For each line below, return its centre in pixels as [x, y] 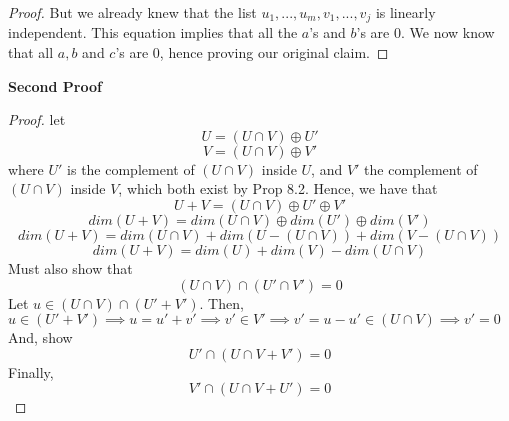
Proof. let [37, 119]
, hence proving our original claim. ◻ [274, 52]
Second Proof [55, 85]
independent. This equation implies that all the [153, 32]
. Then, [221, 302]
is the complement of [131, 168]
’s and [327, 32]
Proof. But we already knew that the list [132, 12]
